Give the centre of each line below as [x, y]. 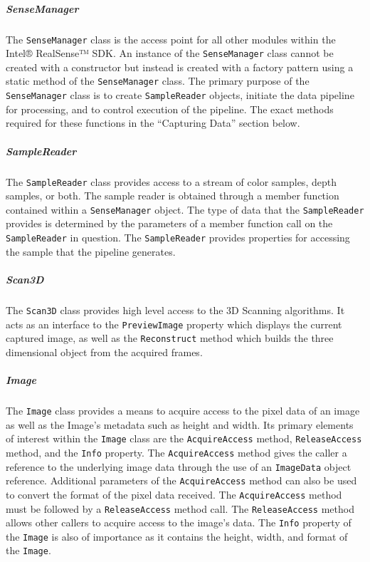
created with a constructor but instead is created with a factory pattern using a [180, 67]
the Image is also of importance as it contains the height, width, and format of [177, 536]
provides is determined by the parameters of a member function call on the [169, 223]
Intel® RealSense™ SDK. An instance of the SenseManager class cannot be [170, 53]
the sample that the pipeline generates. [91, 251]
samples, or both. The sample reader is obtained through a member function [173, 196]
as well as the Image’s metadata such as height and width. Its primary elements [180, 424]
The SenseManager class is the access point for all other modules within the [171, 39]
